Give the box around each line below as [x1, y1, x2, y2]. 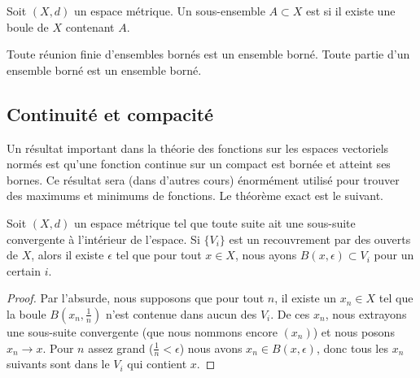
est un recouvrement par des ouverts [229, 230, 411, 247]
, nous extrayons [325, 305, 407, 322]
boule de [7, 18, 49, 35]
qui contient [127, 355, 187, 372]
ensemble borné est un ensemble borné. [7, 61, 202, 78]
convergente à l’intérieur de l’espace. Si [7, 230, 200, 247]
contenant [65, 18, 115, 35]
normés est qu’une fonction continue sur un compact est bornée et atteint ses [7, 155, 391, 172]
